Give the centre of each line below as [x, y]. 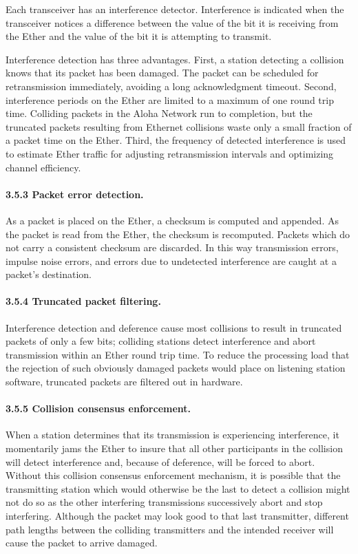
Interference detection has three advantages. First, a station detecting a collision [175, 59]
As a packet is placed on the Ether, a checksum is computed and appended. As [172, 220]
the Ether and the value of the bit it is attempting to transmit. [139, 36]
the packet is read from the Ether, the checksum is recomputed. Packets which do [178, 234]
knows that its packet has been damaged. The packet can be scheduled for [162, 73]
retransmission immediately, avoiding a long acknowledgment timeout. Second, [171, 86]
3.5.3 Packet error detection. [75, 194]
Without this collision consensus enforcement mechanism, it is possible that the [173, 475]
